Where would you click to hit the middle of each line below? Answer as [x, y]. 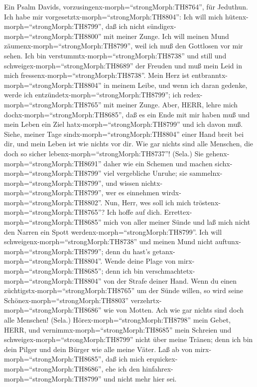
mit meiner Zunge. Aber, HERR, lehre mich [171, 104]
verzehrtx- [146, 300]
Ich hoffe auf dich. [134, 212]
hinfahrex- [158, 368]
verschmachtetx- [170, 271]
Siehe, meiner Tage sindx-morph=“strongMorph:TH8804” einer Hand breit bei [124, 134]
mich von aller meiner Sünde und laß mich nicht [177, 222]
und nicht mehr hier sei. [140, 378]
